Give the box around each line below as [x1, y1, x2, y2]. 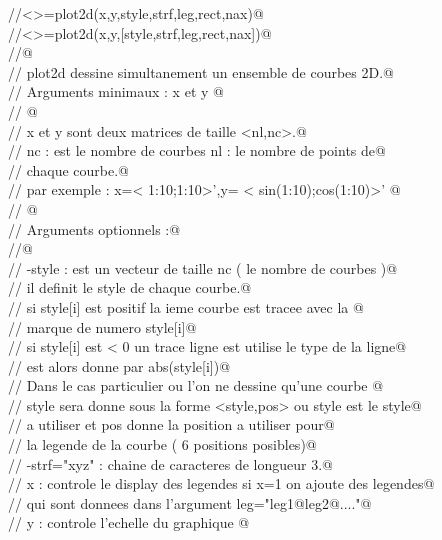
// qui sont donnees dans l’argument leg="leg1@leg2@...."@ [8, 492, 372, 513]
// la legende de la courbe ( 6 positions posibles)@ [8, 434, 317, 455]
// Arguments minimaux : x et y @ [8, 81, 224, 102]
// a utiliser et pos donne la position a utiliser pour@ [8, 414, 335, 435]
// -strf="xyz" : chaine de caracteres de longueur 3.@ [8, 453, 333, 474]
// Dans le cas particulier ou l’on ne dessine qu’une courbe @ [8, 375, 384, 396]
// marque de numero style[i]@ [8, 316, 197, 337]
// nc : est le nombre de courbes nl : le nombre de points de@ [8, 140, 386, 161]
